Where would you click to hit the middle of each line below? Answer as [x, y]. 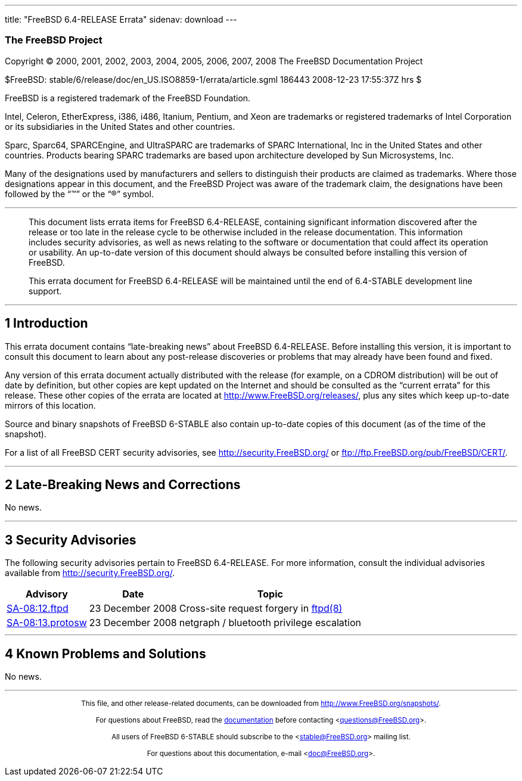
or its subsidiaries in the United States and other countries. [120, 126]
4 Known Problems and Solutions [105, 654]
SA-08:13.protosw [47, 623]
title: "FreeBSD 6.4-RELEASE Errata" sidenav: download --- [121, 19]
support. [45, 291]
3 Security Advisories [71, 540]
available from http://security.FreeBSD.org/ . [90, 573]
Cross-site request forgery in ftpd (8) [261, 609]
